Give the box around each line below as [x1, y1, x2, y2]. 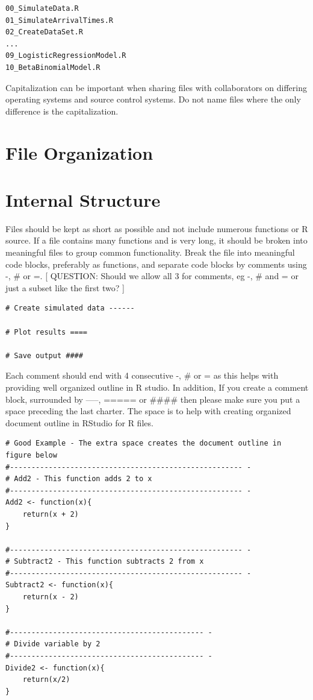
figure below [5, 450, 57, 459]
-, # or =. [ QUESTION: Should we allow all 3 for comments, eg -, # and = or [5, 270, 299, 282]
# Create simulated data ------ [5, 304, 135, 313]
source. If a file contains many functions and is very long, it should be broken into [5, 234, 308, 247]
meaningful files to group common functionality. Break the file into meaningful [5, 246, 295, 259]
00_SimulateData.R [5, 4, 79, 13]
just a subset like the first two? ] [5, 281, 125, 294]
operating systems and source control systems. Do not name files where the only [5, 93, 301, 106]
